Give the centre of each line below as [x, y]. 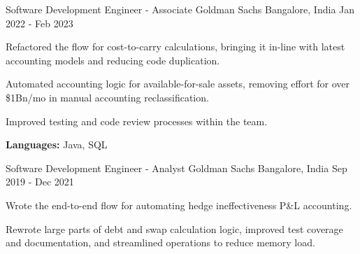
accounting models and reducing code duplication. [113, 60]
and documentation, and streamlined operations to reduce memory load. [160, 242]
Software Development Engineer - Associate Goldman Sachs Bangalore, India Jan [180, 9]
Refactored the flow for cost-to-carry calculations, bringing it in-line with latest [175, 47]
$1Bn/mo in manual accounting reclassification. [107, 97]
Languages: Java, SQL [57, 144]
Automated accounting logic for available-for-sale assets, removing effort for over [178, 84]
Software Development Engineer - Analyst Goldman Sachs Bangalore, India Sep [177, 168]
